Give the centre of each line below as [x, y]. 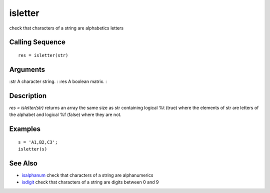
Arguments [27, 69]
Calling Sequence [37, 42]
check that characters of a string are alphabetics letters [66, 28]
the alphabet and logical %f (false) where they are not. [65, 114]
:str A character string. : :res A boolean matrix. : [58, 81]
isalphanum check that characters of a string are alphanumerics [87, 175]
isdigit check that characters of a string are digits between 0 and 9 [90, 182]
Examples [25, 129]
